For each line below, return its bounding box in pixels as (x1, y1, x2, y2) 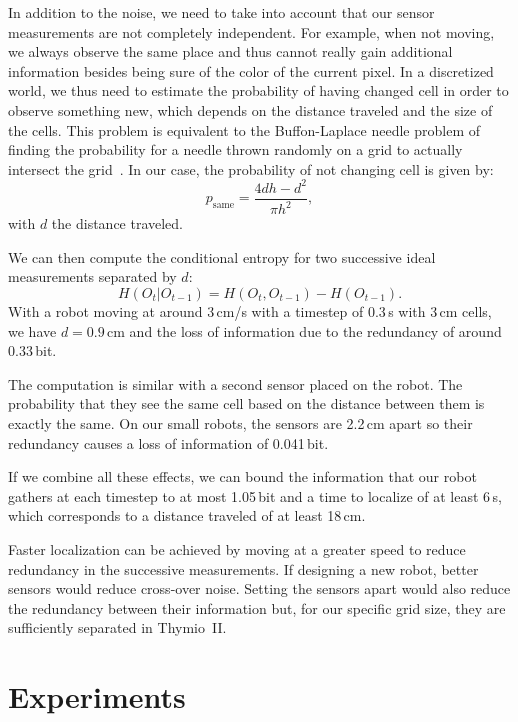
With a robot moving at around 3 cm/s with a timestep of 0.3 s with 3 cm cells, (8, 301, 492, 322)
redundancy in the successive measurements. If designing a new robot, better (8, 558, 479, 579)
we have (8, 320, 57, 341)
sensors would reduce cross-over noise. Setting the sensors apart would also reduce (8, 578, 511, 599)
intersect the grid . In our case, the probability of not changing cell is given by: (8, 158, 494, 179)
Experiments (8, 676, 186, 717)
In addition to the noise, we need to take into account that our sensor (8, 2, 435, 22)
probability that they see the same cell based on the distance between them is (8, 393, 485, 414)
